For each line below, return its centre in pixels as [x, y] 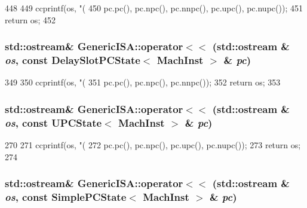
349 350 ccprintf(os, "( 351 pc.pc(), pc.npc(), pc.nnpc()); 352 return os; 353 [143, 82]
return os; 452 [30, 19]
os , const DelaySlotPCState [73, 60]
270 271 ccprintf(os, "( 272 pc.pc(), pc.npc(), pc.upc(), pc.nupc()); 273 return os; [153, 145]
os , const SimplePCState [66, 197]
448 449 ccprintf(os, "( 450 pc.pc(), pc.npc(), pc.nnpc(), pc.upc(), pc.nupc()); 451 [154, 8]
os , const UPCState [53, 122]
